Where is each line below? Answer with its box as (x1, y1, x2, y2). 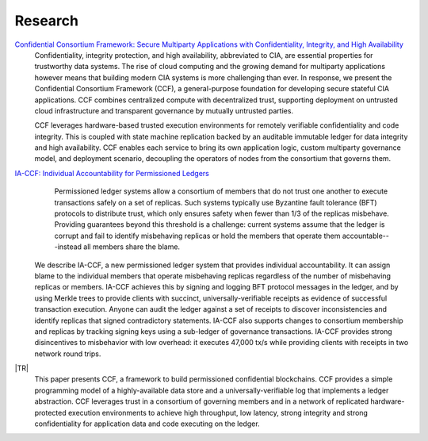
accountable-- (342, 231, 390, 240)
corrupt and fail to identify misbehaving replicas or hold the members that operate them (54, 231, 341, 240)
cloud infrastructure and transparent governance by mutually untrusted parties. (34, 105, 293, 115)
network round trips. (34, 349, 101, 359)
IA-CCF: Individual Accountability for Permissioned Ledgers (14, 168, 209, 178)
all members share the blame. (83, 242, 181, 251)
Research (14, 12, 79, 29)
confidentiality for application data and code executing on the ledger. (34, 419, 261, 428)
